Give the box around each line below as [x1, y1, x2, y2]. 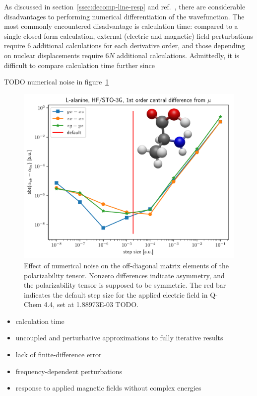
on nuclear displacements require [4, 50, 103, 60]
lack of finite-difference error [15, 349, 102, 360]
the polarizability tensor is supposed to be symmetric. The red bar [24, 280, 226, 290]
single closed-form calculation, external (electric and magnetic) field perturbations [4, 30, 253, 41]
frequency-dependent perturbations [15, 366, 122, 376]
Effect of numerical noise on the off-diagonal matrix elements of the [24, 260, 229, 270]
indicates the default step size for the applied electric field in [24, 289, 208, 300]
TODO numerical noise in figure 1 [4, 77, 109, 87]
